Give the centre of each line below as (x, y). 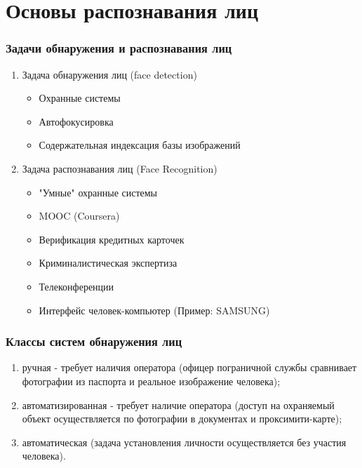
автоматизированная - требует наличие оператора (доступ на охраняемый (178, 405)
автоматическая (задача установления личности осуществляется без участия (184, 442)
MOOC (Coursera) (79, 216)
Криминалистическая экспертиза (108, 263)
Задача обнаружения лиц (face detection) (109, 74)
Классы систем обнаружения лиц (94, 341)
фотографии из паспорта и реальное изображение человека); (151, 381)
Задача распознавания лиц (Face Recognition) (120, 168)
